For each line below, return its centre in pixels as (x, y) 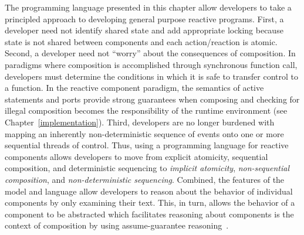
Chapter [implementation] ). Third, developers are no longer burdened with (140, 122)
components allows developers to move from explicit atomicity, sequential (136, 156)
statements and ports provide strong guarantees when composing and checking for (152, 99)
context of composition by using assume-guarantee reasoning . (117, 225)
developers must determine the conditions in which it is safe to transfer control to (151, 76)
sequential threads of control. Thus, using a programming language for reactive (147, 145)
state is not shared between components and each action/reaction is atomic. (141, 41)
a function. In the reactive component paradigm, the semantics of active (134, 88)
